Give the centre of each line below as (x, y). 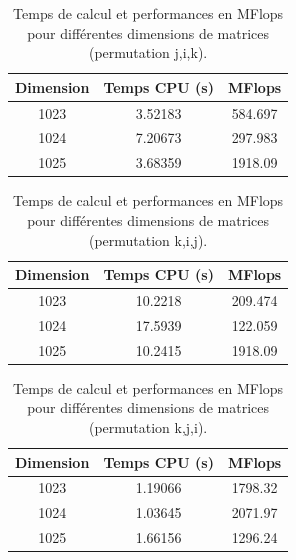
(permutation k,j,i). (148, 427)
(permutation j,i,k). (148, 52)
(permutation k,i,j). (148, 239)
